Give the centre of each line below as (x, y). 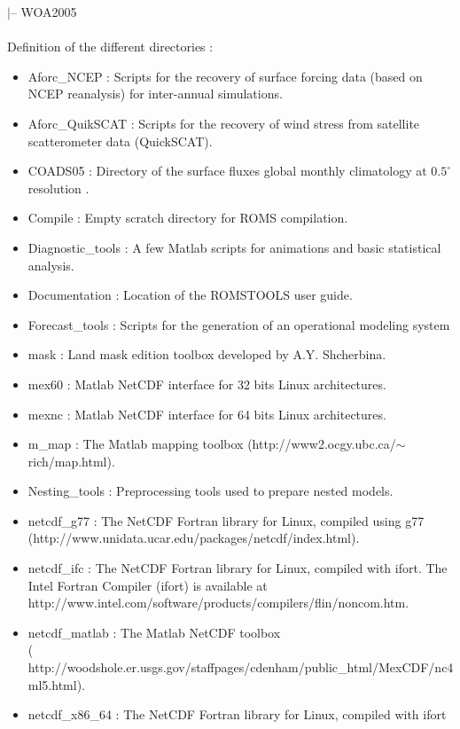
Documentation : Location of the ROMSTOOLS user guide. (190, 295)
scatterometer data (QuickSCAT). (120, 141)
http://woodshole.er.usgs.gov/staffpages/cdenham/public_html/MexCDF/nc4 (241, 667)
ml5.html (52, 684)
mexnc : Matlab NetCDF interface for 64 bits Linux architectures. (207, 414)
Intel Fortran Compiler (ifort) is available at (148, 585)
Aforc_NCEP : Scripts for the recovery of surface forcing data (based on (225, 76)
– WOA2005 (43, 12)
